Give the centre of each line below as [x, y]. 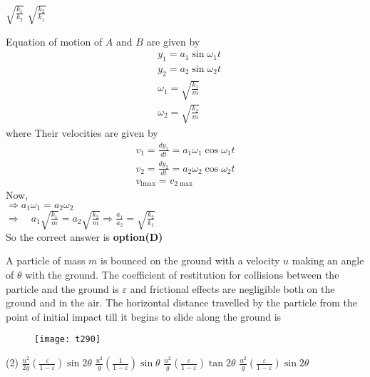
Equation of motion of [54, 41]
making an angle [328, 260]
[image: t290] [68, 340]
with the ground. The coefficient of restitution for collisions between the [182, 275]
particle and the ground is [62, 288]
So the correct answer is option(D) [84, 236]
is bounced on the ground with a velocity [190, 260]
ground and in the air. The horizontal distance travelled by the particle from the [182, 303]
